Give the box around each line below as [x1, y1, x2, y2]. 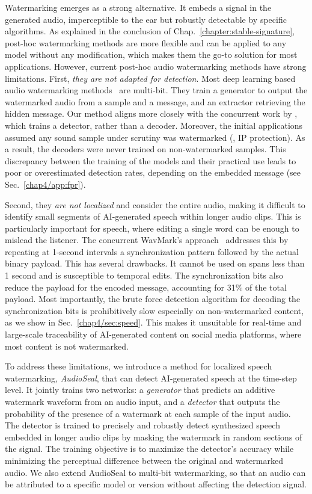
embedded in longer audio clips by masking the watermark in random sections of [5, 430, 302, 443]
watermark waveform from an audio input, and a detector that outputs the [5, 395, 280, 407]
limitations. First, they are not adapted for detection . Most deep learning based [5, 72, 296, 84]
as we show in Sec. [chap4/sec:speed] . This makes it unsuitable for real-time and [5, 316, 302, 329]
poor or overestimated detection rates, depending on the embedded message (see [5, 166, 301, 179]
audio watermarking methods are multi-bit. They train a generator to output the [5, 84, 308, 96]
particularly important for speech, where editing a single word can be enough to [5, 221, 299, 234]
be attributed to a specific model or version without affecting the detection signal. [5, 478, 307, 490]
